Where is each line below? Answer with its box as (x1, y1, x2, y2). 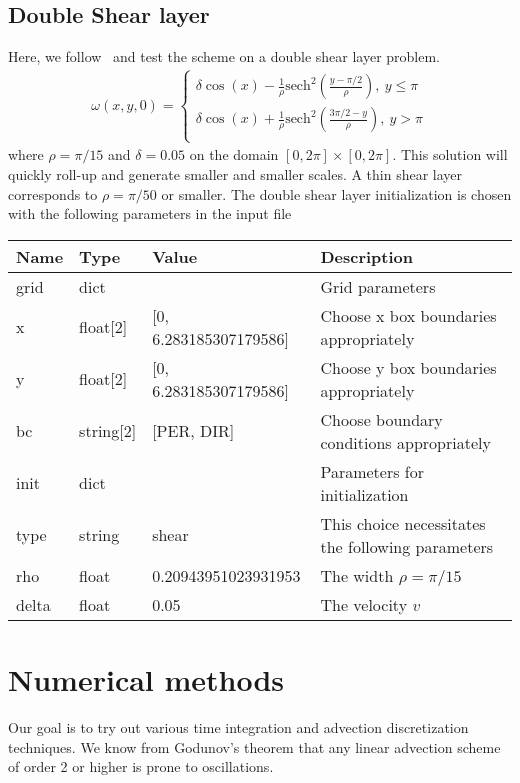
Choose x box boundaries (320, 303, 497, 327)
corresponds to (8, 183, 98, 204)
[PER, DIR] (152, 419, 235, 443)
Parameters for (320, 459, 424, 483)
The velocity (320, 592, 408, 616)
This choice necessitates (320, 511, 486, 535)
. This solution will (392, 144, 508, 165)
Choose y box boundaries (320, 355, 497, 379)
